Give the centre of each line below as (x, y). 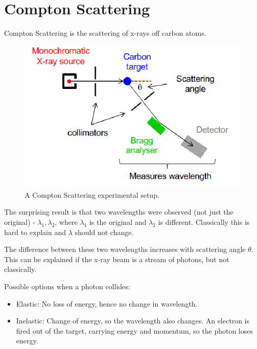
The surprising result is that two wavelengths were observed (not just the (119, 212)
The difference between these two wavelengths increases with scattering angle (125, 249)
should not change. (104, 232)
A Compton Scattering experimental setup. (92, 194)
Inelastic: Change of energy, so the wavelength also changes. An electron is (133, 321)
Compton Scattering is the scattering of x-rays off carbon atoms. (105, 33)
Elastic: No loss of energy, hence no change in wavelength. (107, 303)
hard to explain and (35, 232)
